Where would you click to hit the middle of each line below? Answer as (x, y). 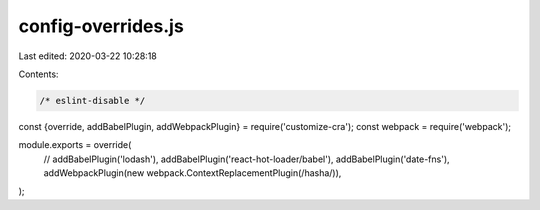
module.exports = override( (75, 145)
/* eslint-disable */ (92, 100)
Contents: (38, 74)
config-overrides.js (101, 26)
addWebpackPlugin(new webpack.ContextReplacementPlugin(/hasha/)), (192, 173)
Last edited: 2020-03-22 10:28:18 (87, 56)
